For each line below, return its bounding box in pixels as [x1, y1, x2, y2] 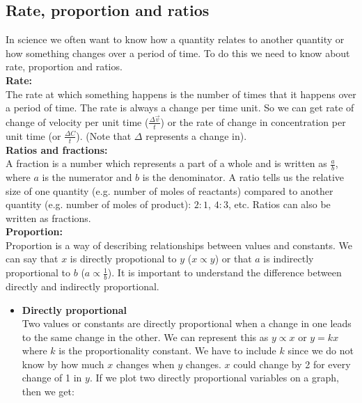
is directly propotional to [70, 251, 177, 266]
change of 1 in [22, 370, 82, 385]
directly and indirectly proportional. [6, 278, 159, 293]
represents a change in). [145, 128, 247, 143]
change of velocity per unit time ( [6, 114, 149, 129]
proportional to [6, 265, 71, 280]
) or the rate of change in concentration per [160, 114, 346, 129]
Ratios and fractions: [6, 142, 108, 157]
